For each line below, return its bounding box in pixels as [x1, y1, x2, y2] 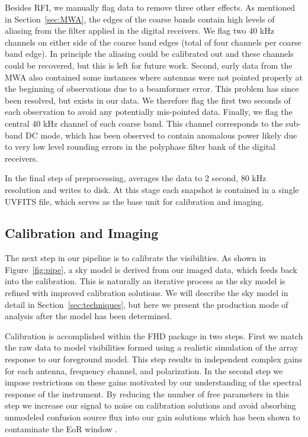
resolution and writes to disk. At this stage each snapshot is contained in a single [5, 183, 299, 195]
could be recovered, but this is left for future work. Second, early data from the [5, 59, 293, 71]
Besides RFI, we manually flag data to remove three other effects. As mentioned [5, 1, 296, 13]
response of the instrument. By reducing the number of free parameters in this [5, 387, 289, 400]
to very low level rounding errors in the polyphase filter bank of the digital [5, 140, 275, 153]
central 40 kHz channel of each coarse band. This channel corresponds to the [5, 117, 283, 129]
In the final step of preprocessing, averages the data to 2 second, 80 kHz [5, 172, 267, 184]
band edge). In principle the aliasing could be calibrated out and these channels [5, 47, 294, 60]
